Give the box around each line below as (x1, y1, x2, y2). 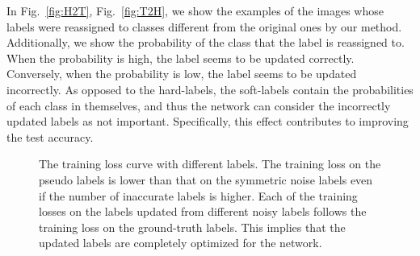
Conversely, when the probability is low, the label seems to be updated (6, 65, 357, 82)
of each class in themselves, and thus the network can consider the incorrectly (6, 97, 391, 114)
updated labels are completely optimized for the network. (39, 234, 322, 251)
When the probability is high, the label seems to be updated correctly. (6, 49, 355, 66)
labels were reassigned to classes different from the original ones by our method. (6, 18, 402, 35)
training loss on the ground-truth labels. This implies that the (39, 218, 346, 235)
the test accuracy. (6, 128, 94, 145)
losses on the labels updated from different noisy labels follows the (39, 203, 367, 220)
